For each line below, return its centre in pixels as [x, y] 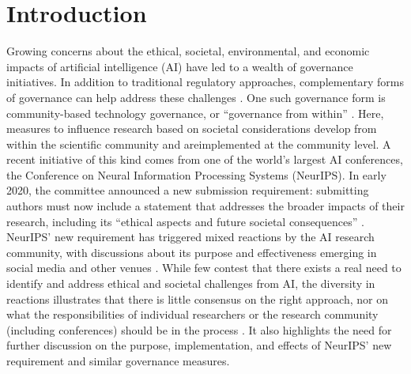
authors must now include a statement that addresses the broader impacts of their [205, 206]
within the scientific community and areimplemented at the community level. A [199, 144]
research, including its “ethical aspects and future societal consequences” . [185, 221]
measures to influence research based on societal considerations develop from [192, 128]
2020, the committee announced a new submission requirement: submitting [188, 190]
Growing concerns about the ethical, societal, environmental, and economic [188, 51]
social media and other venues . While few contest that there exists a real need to [204, 268]
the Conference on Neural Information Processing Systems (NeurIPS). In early [196, 174]
